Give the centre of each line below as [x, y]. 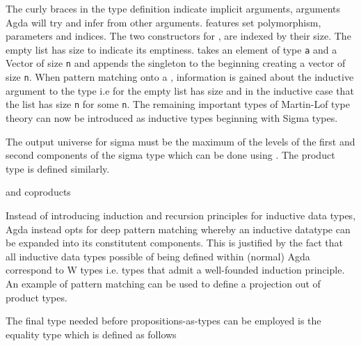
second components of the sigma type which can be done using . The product [170, 155]
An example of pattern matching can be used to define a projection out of [163, 283]
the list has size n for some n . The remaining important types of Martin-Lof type [178, 104]
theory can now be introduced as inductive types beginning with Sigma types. [172, 118]
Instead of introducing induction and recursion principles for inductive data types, [181, 215]
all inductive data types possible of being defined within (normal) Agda [158, 256]
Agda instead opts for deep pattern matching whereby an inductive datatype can [178, 229]
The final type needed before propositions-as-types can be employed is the [163, 321]
